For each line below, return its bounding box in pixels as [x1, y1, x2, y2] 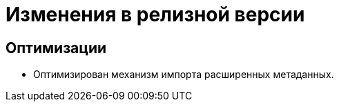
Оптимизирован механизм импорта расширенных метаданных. [33, 68, 334, 81]
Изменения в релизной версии [6, 3, 305, 26]
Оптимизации [6, 39, 107, 57]
